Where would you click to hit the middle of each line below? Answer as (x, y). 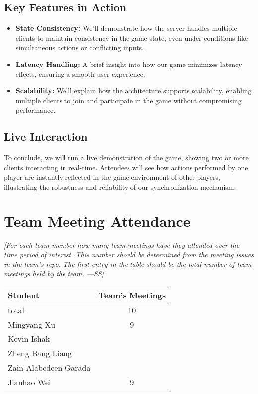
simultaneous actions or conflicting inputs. (80, 47)
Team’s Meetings (132, 295)
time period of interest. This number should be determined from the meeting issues (129, 254)
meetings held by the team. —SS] (54, 274)
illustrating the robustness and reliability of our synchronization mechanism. (120, 186)
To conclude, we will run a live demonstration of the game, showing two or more (126, 158)
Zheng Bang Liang (40, 353)
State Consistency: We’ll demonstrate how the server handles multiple (126, 28)
